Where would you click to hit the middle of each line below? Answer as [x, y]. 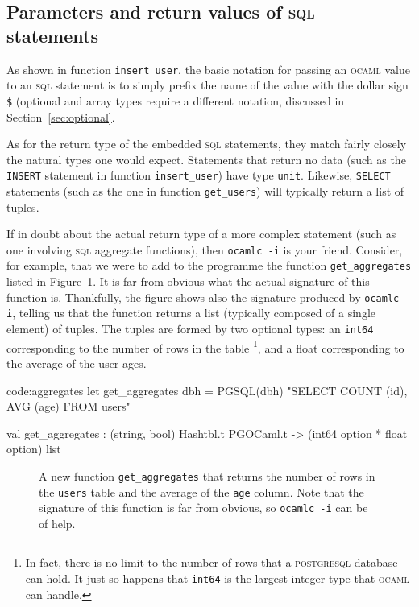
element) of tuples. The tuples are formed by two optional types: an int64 [190, 328]
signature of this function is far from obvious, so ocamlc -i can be [203, 508]
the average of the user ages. [77, 363]
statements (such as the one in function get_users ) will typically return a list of [205, 190]
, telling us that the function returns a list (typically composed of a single [194, 313]
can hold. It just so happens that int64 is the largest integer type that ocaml [217, 578]
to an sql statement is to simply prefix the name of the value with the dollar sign [207, 85]
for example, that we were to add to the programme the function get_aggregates [209, 265]
